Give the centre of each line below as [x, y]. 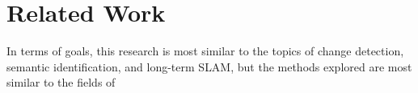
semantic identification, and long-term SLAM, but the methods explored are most [209, 66]
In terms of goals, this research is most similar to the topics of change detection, [205, 51]
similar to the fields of [61, 82]
